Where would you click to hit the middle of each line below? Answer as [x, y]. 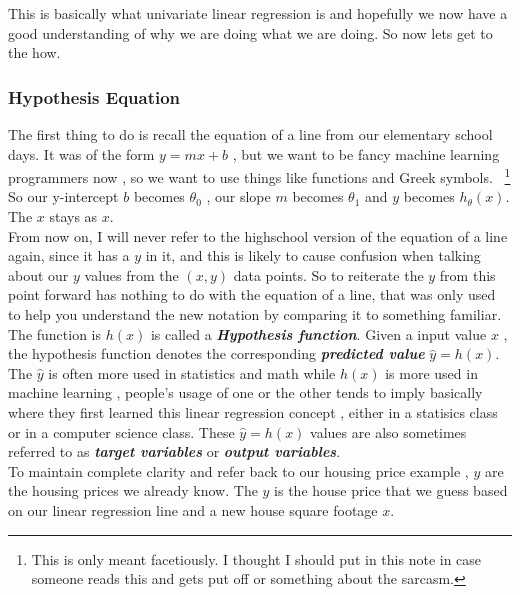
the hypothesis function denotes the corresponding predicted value [216, 353]
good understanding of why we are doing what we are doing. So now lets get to [250, 32]
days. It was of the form [81, 153]
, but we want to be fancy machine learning [366, 153]
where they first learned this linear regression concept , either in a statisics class [253, 411]
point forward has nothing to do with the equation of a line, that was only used [252, 294]
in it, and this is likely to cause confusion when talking [313, 255]
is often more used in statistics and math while [192, 372]
